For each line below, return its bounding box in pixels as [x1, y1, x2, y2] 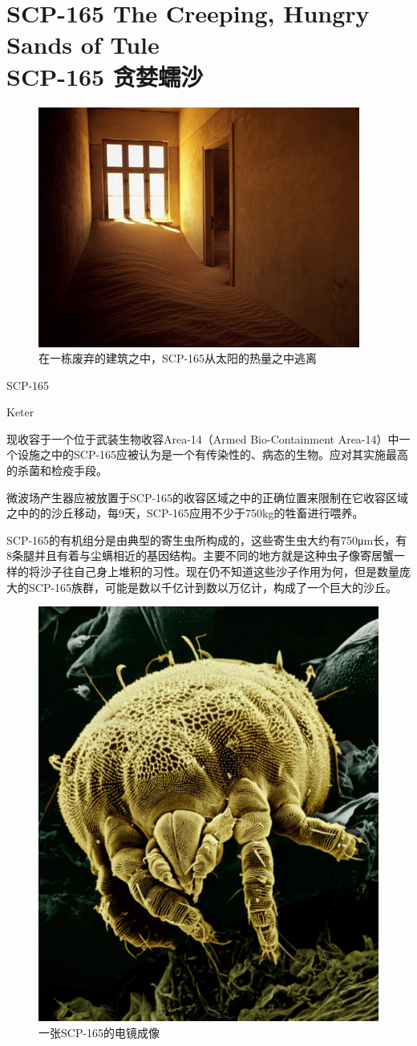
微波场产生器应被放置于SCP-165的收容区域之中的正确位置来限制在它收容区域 [6, 489, 409, 505]
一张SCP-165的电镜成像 [38, 1024, 160, 1040]
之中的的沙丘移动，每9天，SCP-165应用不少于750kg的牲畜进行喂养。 [6, 505, 364, 521]
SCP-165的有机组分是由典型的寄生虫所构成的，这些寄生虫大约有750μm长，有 [6, 531, 407, 548]
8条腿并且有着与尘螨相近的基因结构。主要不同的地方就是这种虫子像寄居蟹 [6, 547, 394, 564]
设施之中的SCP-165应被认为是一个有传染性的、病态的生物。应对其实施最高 [17, 446, 409, 463]
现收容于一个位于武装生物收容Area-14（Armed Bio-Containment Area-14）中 [6, 430, 399, 447]
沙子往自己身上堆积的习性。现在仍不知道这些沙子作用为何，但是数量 [39, 563, 399, 580]
